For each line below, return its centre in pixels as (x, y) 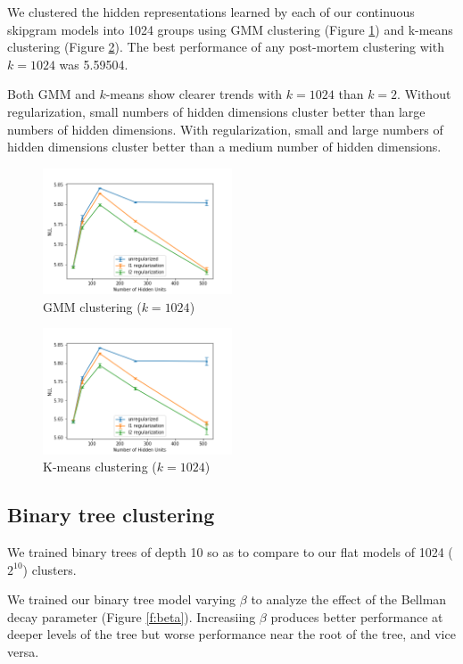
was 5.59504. (94, 64)
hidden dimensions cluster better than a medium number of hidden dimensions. (224, 147)
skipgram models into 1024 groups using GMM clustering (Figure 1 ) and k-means (230, 29)
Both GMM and (51, 94)
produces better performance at (357, 616)
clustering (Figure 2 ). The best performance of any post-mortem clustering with (226, 47)
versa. (23, 651)
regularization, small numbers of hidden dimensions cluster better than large (216, 111)
